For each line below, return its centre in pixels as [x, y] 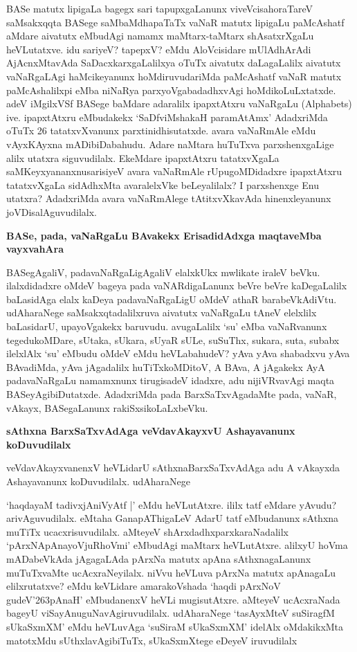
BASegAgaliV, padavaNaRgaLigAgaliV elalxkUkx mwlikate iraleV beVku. [163, 272]
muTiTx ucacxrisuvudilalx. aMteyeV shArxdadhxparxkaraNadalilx [147, 531]
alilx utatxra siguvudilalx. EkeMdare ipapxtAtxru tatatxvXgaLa [143, 157]
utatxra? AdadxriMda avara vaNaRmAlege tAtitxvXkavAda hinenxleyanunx [169, 198]
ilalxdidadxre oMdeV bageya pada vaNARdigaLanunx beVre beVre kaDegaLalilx [177, 286]
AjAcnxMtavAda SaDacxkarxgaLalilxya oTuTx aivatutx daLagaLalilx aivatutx [174, 63]
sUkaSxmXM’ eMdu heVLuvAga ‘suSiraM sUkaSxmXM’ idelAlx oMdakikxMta [175, 626]
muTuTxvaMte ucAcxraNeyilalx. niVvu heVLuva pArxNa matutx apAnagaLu [171, 572]
